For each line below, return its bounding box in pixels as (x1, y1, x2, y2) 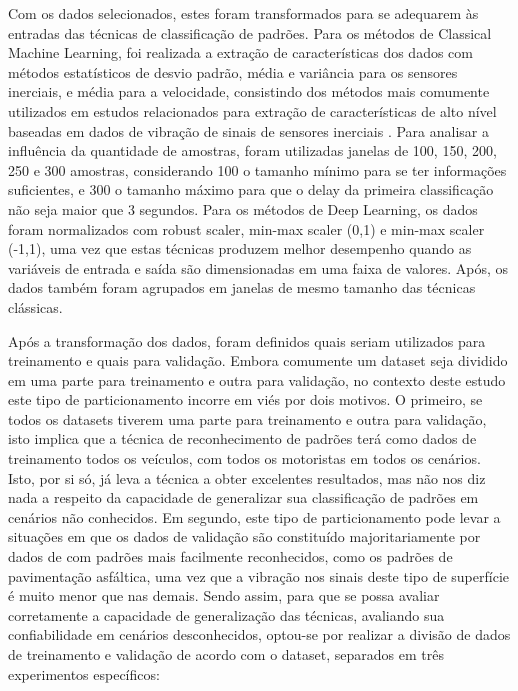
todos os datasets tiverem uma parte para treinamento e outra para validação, (8, 408, 487, 429)
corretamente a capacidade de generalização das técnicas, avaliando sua (8, 604, 445, 625)
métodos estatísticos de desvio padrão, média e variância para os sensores (8, 61, 458, 82)
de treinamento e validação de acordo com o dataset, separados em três (8, 644, 444, 664)
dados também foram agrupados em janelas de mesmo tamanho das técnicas (8, 277, 476, 298)
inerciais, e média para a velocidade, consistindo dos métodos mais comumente (8, 81, 490, 102)
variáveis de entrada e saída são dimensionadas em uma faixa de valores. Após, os (8, 257, 509, 278)
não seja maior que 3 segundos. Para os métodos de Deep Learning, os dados (8, 198, 478, 219)
